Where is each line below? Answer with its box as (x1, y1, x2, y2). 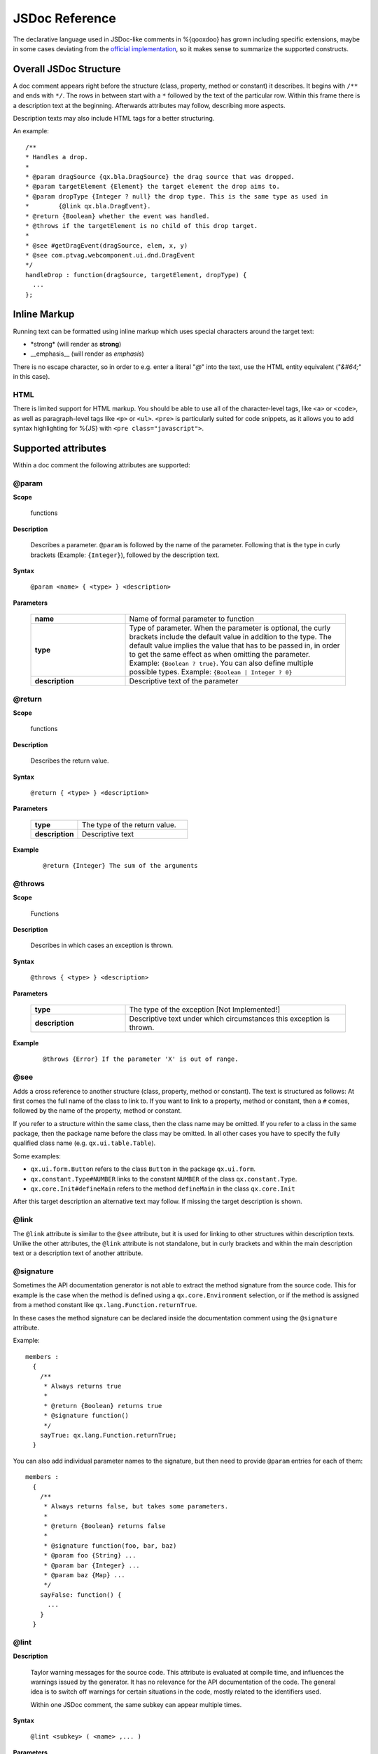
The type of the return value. (81, 819, 176, 829)
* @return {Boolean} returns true (43, 1402, 162, 1410)
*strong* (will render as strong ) (30, 340, 122, 348)
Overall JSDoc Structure (13, 63, 121, 75)
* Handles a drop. (25, 153, 89, 161)
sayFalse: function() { (39, 1591, 122, 1599)
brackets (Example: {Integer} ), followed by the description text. (30, 551, 220, 559)
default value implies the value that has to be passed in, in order (129, 641, 340, 650)
